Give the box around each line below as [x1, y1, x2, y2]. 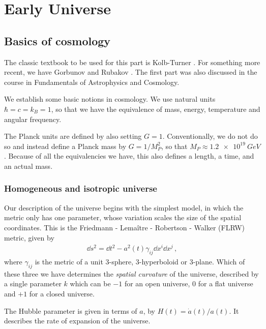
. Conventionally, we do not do [162, 131, 258, 141]
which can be [70, 278, 111, 289]
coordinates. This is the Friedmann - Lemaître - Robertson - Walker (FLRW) [4, 222, 245, 232]
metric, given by [4, 232, 54, 243]
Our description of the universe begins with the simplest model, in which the [4, 202, 244, 213]
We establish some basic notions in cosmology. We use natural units [4, 94, 216, 104]
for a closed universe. [29, 288, 95, 298]
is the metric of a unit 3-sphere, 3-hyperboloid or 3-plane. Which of [35, 256, 245, 267]
